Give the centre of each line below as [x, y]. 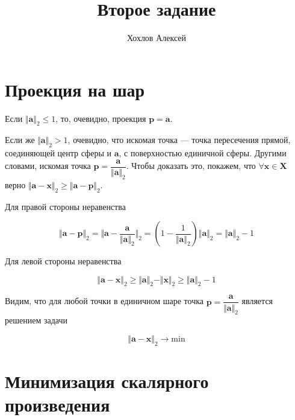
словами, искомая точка [48, 166]
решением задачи [36, 320]
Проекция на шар [75, 89]
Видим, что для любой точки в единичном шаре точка [104, 301]
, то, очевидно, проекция [101, 118]
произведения [57, 405]
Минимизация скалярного [107, 380]
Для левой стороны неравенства [63, 261]
